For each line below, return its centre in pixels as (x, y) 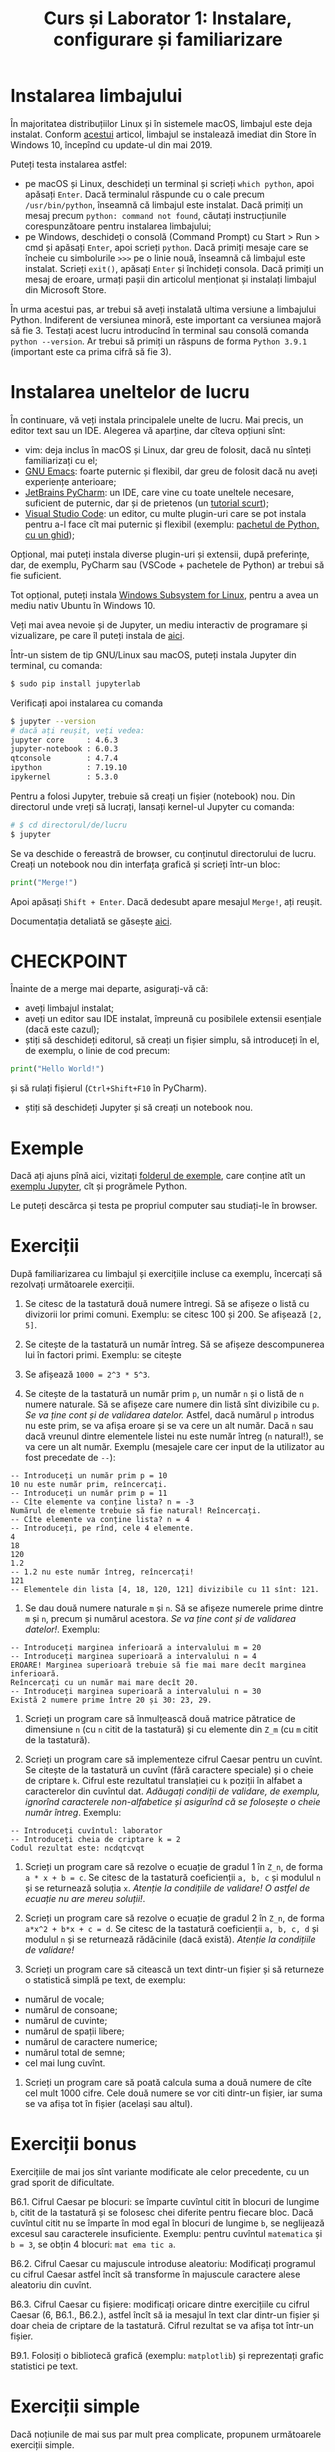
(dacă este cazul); (62, 1029)
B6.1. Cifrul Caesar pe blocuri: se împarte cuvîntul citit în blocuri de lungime (165, 2202)
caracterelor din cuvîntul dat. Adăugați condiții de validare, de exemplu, (172, 1791)
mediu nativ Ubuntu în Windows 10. (83, 605)
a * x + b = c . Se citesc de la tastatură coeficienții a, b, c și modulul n (173, 1878)
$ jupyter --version (53, 721)
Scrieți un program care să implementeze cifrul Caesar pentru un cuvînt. (173, 1759)
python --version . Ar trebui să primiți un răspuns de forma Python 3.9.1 (159, 341)
